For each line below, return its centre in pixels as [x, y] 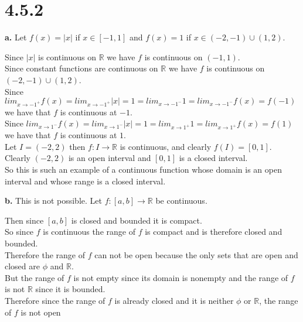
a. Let [16, 37]
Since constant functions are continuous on [81, 68]
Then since [24, 220]
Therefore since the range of [55, 300]
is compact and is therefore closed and [214, 232]
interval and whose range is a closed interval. [85, 181]
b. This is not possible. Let [53, 201]
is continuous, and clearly [166, 146]
